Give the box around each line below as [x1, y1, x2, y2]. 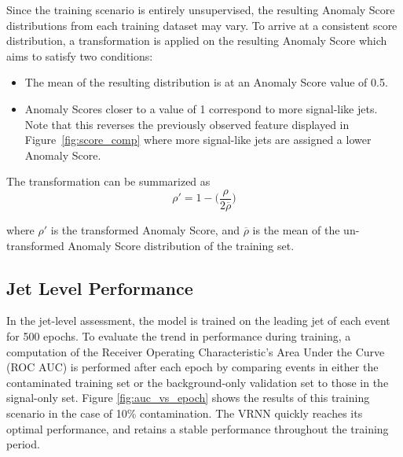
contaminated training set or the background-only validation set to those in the [6, 374, 389, 390]
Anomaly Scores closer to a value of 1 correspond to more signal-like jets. [24, 100, 378, 116]
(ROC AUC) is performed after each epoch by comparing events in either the [6, 359, 379, 375]
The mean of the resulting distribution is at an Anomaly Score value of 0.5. [24, 74, 388, 90]
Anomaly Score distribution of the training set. [68, 237, 295, 253]
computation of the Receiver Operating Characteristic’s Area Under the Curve [6, 343, 385, 359]
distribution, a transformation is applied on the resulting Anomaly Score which [6, 32, 387, 49]
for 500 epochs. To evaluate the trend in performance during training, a [6, 327, 351, 344]
